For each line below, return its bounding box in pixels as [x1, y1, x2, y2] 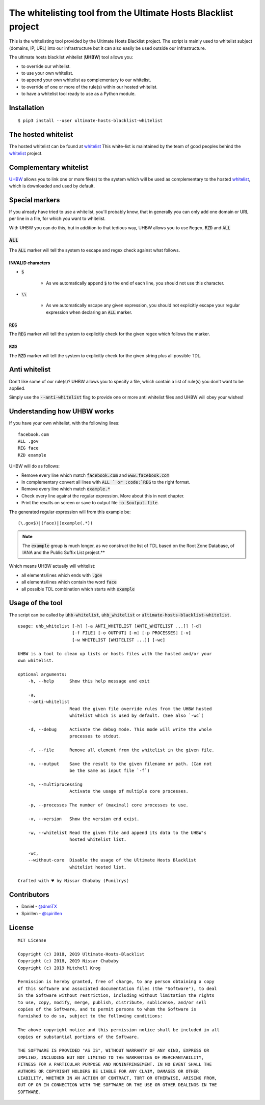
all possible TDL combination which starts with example [21, 586, 135, 592]
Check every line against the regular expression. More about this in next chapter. [21, 492, 185, 499]
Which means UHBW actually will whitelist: [9, 563, 96, 569]
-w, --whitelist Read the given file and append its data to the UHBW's [27, 829, 207, 835]
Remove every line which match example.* [21, 486, 110, 492]
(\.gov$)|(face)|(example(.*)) [18, 520, 93, 526]
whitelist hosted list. [69, 864, 127, 870]
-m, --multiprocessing [27, 781, 83, 787]
